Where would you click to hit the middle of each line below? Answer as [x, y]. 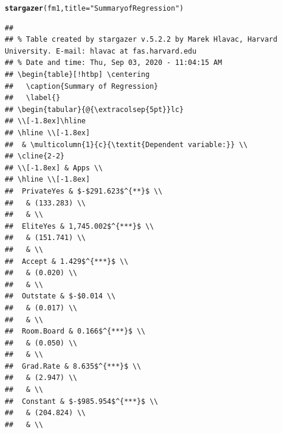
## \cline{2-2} [35, 156]
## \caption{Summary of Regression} [82, 86]
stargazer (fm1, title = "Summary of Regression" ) [94, 8]
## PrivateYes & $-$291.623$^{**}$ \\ [84, 191]
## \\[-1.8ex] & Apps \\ [54, 168]
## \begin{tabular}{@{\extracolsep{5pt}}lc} [94, 109]
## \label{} [33, 98]
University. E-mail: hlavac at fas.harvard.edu [101, 51]
